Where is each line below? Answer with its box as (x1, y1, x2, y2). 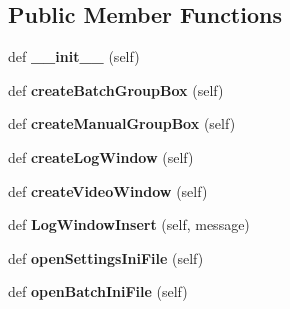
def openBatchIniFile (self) (8, 281, 188, 302)
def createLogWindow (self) (8, 146, 194, 167)
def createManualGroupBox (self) (8, 113, 236, 134)
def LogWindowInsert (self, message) (8, 214, 250, 235)
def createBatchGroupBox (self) (8, 79, 224, 100)
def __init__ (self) (8, 46, 140, 67)
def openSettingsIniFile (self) (8, 247, 204, 268)
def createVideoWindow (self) (8, 180, 208, 201)
